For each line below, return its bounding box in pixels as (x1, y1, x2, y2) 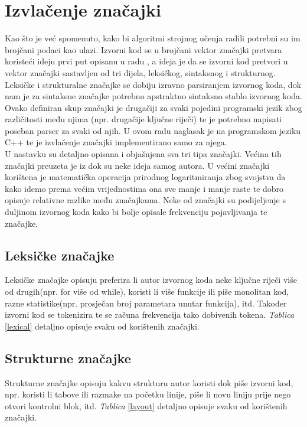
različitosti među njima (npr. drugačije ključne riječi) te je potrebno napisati (5, 113, 282, 125)
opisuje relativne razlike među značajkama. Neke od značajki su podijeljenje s (5, 194, 286, 206)
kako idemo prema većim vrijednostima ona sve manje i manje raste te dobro (5, 182, 284, 194)
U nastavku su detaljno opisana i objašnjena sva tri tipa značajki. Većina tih (5, 148, 282, 160)
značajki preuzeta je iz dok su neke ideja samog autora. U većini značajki (5, 159, 270, 171)
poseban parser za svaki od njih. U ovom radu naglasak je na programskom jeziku (5, 124, 301, 136)
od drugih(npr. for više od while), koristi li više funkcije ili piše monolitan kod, (5, 285, 289, 298)
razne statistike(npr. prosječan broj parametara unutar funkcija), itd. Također (5, 296, 287, 309)
